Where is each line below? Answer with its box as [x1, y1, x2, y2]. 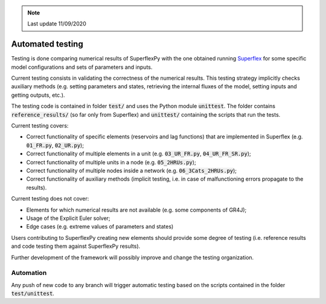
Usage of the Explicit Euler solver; [26, 215, 111, 222]
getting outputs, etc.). [11, 91, 65, 99]
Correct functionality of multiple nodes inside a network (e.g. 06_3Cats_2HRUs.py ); [26, 167, 237, 174]
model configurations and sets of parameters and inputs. [11, 63, 153, 71]
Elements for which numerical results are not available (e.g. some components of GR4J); [26, 206, 247, 213]
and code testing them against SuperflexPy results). [11, 242, 141, 250]
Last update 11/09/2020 [27, 20, 87, 27]
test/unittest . [11, 290, 54, 297]
